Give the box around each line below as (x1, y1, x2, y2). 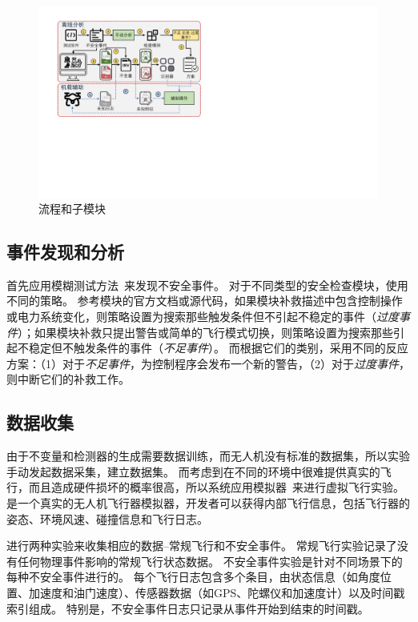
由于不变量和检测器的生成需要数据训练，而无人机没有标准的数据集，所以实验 (6, 447, 410, 464)
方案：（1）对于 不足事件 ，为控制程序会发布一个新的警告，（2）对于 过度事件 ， (6, 355, 410, 371)
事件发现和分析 (6, 239, 124, 264)
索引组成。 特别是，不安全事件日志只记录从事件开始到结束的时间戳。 (6, 600, 369, 616)
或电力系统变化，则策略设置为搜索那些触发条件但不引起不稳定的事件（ (6, 308, 376, 325)
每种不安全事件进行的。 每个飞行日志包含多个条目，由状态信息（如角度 (6, 568, 380, 585)
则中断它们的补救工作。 (6, 371, 130, 387)
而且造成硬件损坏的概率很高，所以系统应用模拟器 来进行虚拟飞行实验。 (28, 479, 404, 496)
